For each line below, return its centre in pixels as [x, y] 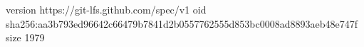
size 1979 [25, 37]
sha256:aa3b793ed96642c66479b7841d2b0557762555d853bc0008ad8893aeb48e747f [182, 23]
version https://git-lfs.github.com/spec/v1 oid [106, 9]
